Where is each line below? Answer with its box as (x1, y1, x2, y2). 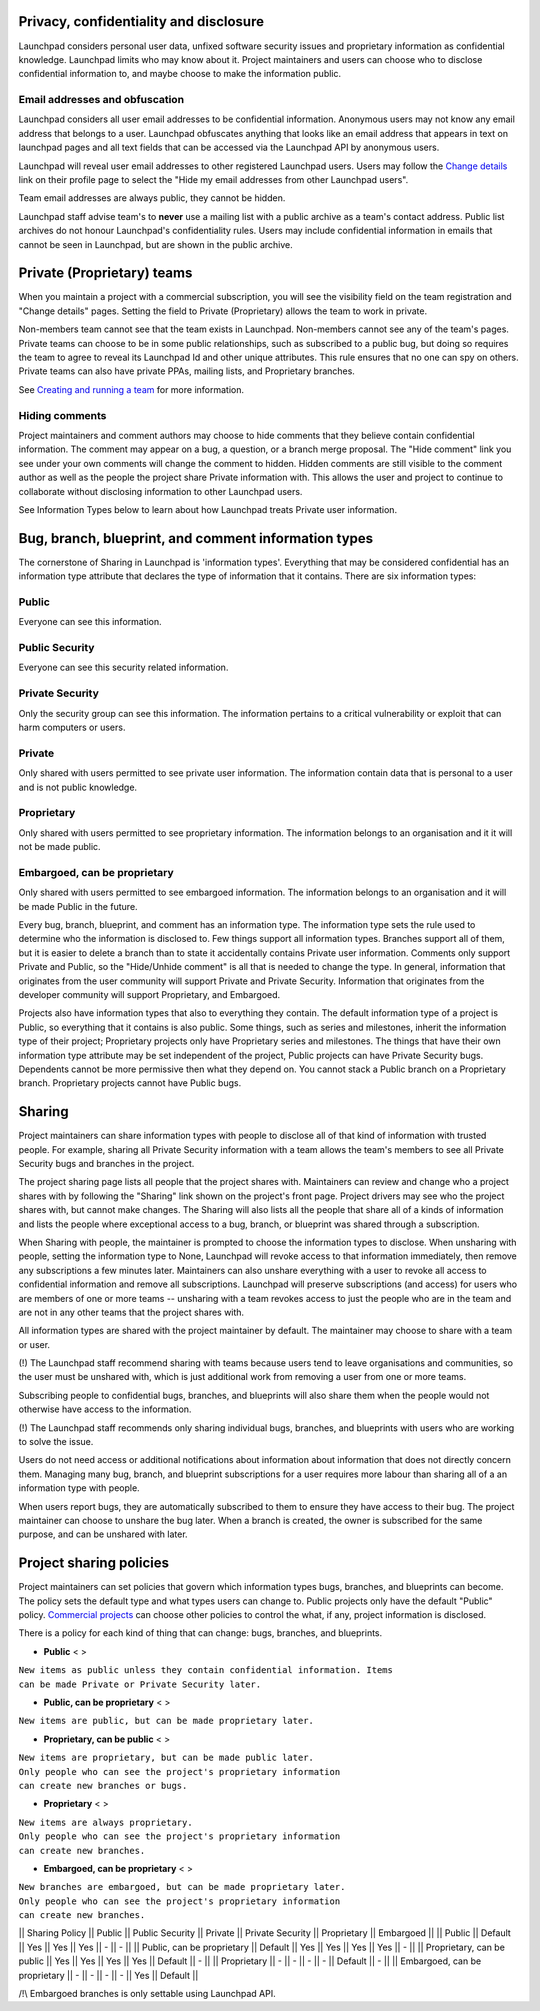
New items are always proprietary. (18, 1816, 194, 1828)
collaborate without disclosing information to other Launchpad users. (18, 485, 303, 497)
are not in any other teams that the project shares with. (18, 1306, 245, 1318)
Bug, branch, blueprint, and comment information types (18, 530, 374, 547)
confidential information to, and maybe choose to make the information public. (18, 68, 342, 80)
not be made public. (18, 841, 101, 853)
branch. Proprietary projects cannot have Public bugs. (18, 1077, 242, 1089)
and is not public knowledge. (18, 781, 138, 793)
